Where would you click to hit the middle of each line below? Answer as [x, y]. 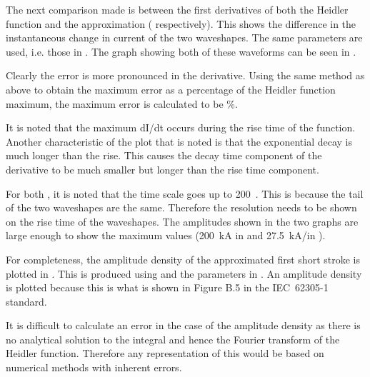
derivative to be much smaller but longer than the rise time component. [162, 169]
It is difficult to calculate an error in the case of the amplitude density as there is [183, 325]
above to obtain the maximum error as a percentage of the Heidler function [171, 89]
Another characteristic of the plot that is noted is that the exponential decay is [179, 141]
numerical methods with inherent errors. [94, 367]
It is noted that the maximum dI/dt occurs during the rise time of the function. [181, 127]
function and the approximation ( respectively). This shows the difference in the [181, 23]
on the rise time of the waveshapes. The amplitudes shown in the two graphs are [182, 221]
